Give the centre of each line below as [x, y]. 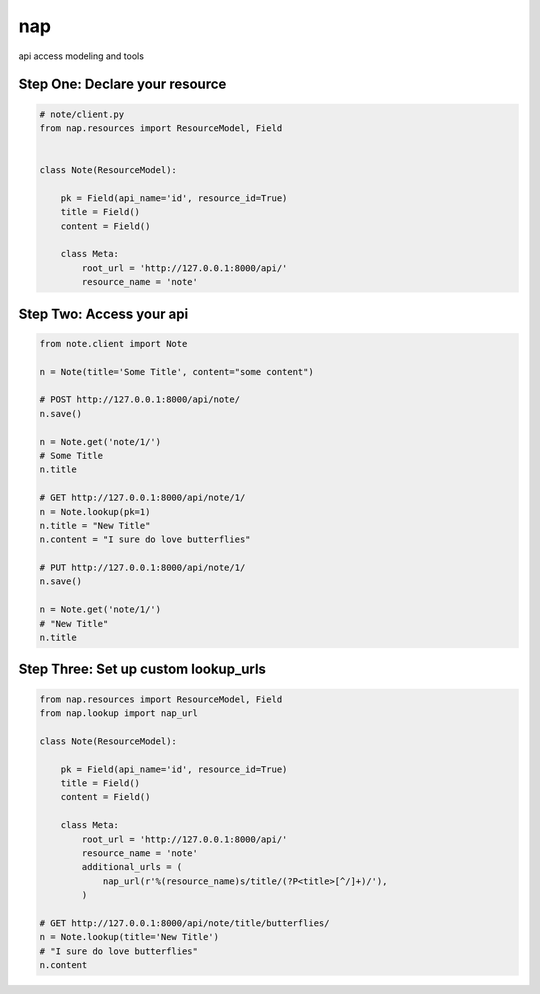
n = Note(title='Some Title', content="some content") [176, 371]
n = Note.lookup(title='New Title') [129, 937]
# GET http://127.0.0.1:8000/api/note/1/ [142, 498]
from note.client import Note [113, 343]
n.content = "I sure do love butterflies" [145, 539]
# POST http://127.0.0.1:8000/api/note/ [139, 399]
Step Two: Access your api [103, 313]
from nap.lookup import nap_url [119, 713]
